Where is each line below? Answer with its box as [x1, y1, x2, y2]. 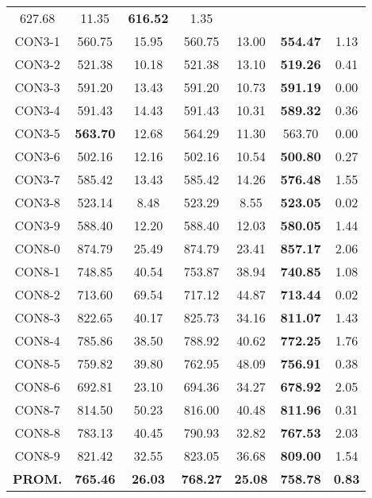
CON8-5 [14, 354, 60, 373]
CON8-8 [14, 423, 60, 442]
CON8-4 [14, 331, 60, 349]
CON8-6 [14, 377, 60, 396]
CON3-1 [14, 32, 60, 50]
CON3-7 [14, 170, 60, 188]
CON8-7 [14, 400, 60, 419]
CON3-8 [14, 193, 60, 211]
